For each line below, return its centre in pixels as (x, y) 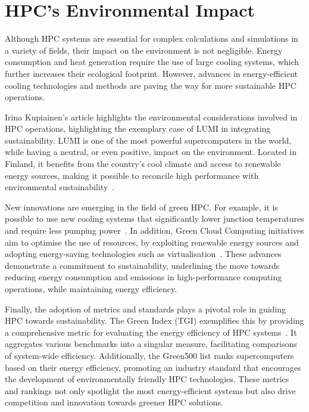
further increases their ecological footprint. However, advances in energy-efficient (152, 73)
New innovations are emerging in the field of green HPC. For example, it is (141, 207)
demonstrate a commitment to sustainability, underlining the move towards (142, 265)
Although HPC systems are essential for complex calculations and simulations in (152, 38)
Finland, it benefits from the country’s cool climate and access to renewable (143, 164)
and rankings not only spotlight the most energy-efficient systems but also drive (150, 390)
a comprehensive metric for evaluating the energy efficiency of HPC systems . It (151, 332)
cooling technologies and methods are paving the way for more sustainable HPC (151, 85)
